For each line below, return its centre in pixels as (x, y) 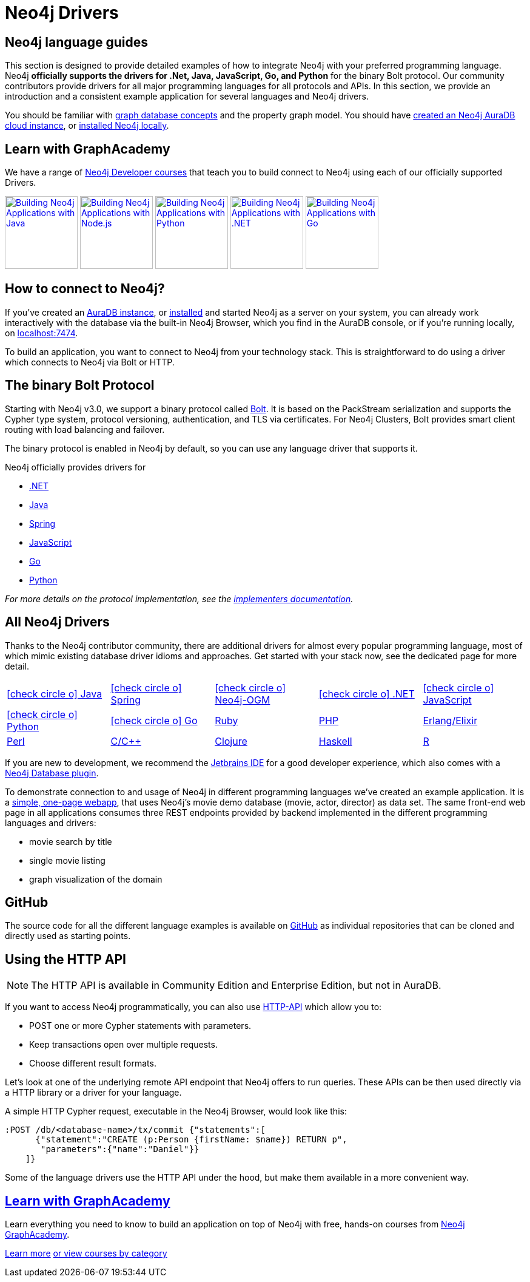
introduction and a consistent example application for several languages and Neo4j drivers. (187, 97)
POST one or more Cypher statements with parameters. (140, 1026)
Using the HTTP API (65, 959)
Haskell (335, 741)
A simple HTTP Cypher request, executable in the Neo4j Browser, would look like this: (176, 1111)
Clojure (231, 741)
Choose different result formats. (93, 1063)
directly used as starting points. (68, 936)
